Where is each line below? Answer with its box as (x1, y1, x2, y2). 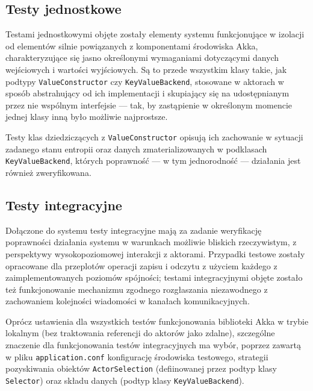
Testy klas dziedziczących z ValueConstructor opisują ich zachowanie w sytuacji (5, 131, 303, 143)
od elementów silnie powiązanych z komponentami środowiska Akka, (5, 39, 258, 52)
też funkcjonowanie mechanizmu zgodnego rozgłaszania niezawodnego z (5, 283, 268, 295)
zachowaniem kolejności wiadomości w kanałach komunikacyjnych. (5, 295, 250, 307)
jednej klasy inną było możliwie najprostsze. (5, 110, 168, 123)
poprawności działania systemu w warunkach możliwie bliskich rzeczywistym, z (5, 236, 297, 248)
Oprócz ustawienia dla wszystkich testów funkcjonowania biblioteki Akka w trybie (5, 314, 309, 327)
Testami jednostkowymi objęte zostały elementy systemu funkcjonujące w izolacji (5, 28, 305, 40)
